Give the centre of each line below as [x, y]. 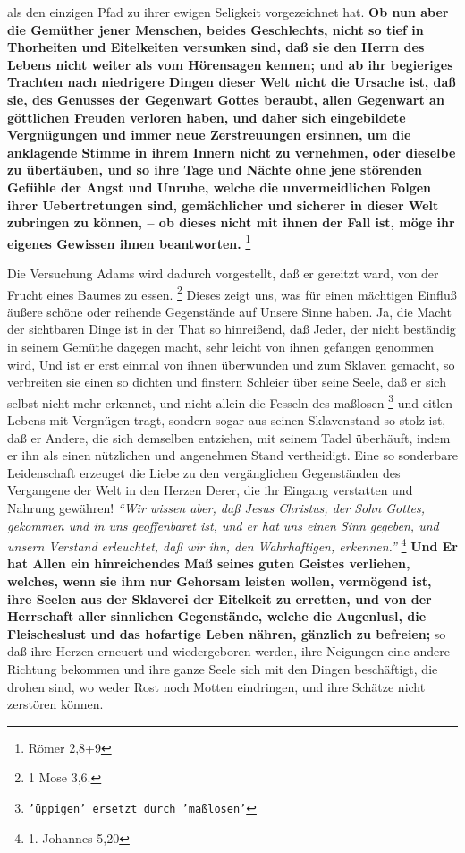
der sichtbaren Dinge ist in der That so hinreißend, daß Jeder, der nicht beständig [232, 329]
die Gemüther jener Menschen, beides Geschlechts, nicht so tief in [216, 29]
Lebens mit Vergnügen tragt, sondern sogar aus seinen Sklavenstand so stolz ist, [227, 420]
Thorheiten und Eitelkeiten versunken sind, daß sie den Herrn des [216, 47]
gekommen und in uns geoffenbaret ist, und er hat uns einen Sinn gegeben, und [223, 525]
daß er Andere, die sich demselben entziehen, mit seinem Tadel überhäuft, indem [229, 437]
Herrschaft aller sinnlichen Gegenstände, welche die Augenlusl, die [217, 616]
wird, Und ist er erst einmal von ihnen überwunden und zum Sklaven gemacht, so [231, 364]
